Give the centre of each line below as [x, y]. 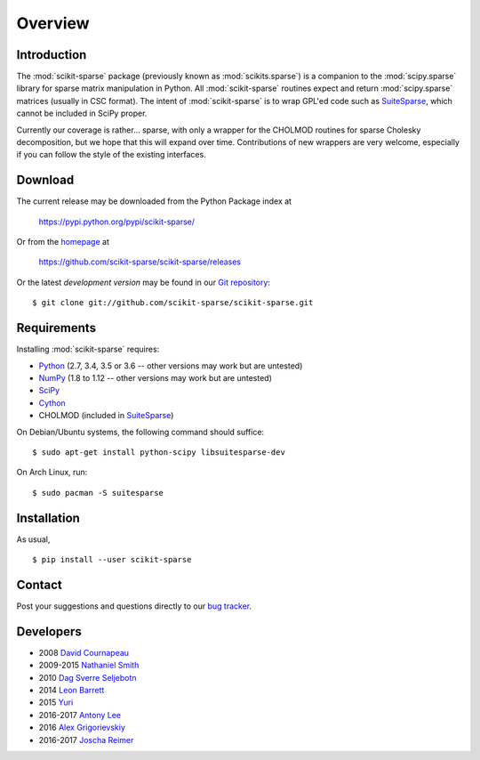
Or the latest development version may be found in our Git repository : [144, 282]
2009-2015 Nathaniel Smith [89, 665]
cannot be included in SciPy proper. [82, 113]
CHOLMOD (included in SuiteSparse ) [106, 416]
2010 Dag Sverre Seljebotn [88, 677]
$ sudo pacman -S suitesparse [98, 493]
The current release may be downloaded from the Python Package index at [154, 201]
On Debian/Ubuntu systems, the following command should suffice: [140, 432]
